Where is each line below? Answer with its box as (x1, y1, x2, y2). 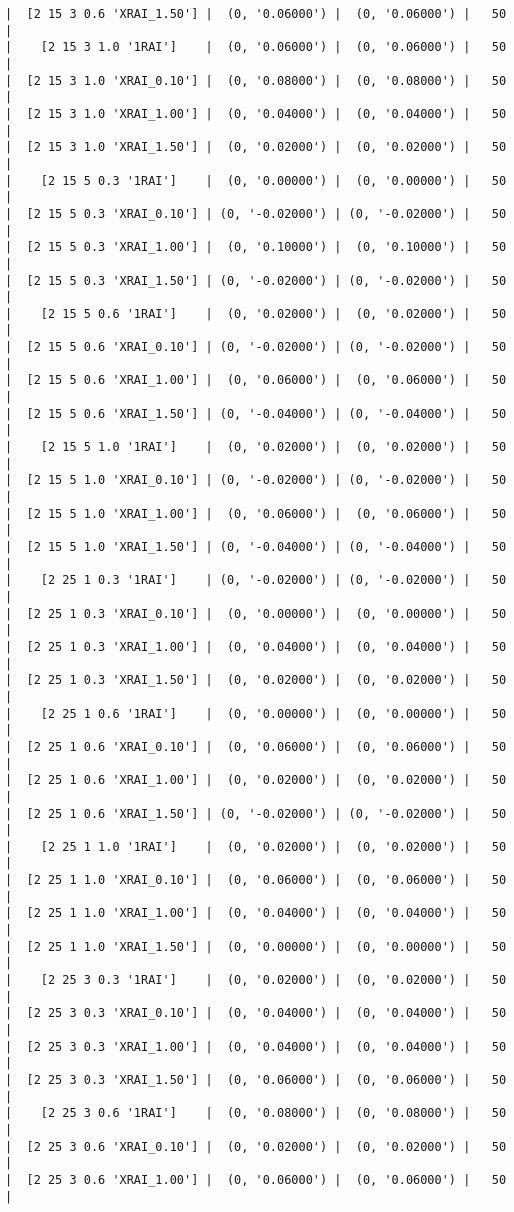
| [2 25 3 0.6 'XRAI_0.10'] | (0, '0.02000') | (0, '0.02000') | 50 (5, 1139, 507, 1154)
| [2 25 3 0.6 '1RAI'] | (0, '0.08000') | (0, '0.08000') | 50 (5, 1106, 507, 1121)
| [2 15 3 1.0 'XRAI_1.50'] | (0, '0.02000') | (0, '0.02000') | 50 (5, 140, 507, 155)
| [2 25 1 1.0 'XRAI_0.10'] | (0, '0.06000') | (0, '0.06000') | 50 (5, 873, 507, 888)
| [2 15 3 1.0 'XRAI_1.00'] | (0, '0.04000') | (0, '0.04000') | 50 (5, 106, 507, 121)
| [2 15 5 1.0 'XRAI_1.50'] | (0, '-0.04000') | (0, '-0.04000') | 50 (5, 540, 507, 554)
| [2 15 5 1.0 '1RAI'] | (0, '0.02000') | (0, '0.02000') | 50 (5, 440, 507, 455)
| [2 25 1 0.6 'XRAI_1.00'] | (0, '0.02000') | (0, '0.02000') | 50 (5, 773, 507, 788)
